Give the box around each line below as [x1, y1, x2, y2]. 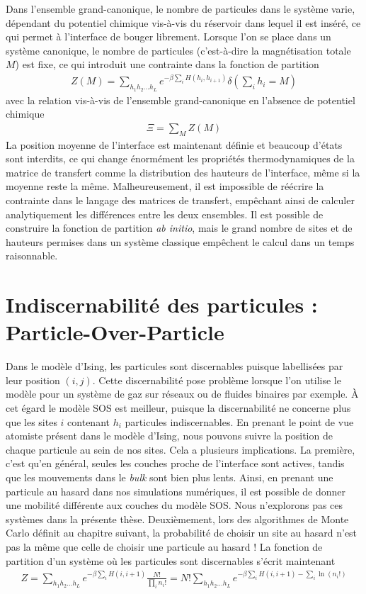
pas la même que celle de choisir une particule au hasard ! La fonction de [6, 539, 323, 554]
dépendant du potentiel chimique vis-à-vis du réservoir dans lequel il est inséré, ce [6, 15, 361, 30]
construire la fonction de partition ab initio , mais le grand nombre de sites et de [6, 220, 353, 235]
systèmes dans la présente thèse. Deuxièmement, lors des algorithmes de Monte [6, 511, 349, 526]
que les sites [6, 414, 57, 429]
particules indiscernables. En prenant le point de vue [125, 414, 354, 429]
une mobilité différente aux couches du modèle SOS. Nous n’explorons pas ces [6, 498, 343, 512]
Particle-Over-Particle [6, 318, 224, 347]
